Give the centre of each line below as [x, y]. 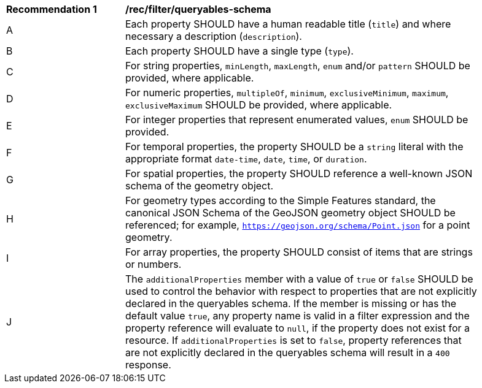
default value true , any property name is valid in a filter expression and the [297, 316]
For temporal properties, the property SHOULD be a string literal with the [294, 146]
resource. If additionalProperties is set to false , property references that [293, 340]
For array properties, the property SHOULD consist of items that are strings [299, 252]
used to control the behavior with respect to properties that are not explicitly [301, 291]
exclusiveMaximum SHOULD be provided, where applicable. [259, 105]
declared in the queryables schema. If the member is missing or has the [291, 303]
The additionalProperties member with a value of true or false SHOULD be [299, 279]
